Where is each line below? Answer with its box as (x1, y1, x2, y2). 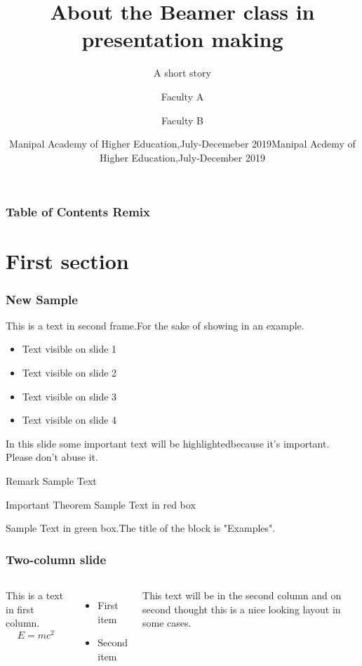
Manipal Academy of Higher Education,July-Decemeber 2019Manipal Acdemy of (9, 136, 356, 151)
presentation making (81, 25, 283, 53)
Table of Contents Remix (6, 203, 150, 221)
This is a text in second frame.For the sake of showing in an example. (6, 318, 304, 332)
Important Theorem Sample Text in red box (6, 497, 196, 511)
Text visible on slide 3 (22, 388, 117, 403)
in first (6, 601, 34, 616)
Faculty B (161, 112, 203, 127)
